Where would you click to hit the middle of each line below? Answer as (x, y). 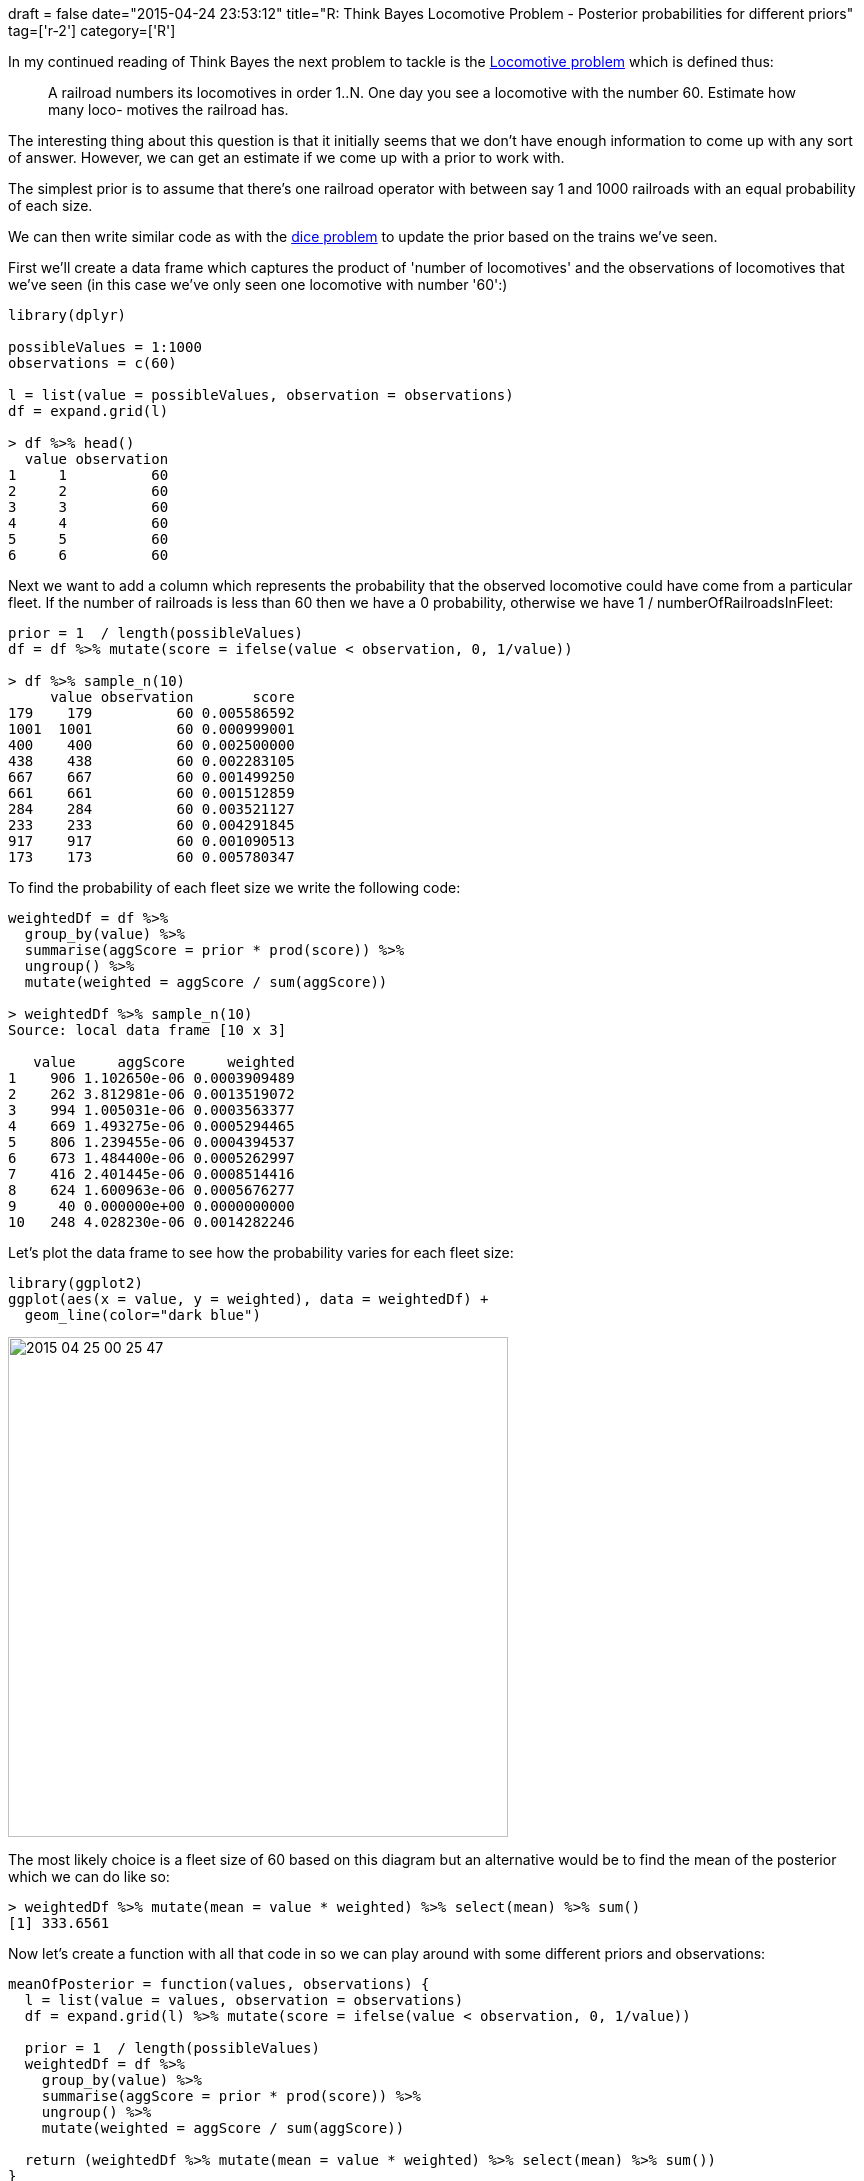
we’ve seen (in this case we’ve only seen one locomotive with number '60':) (258, 284)
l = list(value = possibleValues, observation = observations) (261, 395)
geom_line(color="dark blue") (142, 1315)
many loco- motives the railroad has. (168, 109)
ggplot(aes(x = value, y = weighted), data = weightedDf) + (248, 1299)
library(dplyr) (67, 315)
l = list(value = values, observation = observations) (244, 2000)
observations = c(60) (92, 363)
